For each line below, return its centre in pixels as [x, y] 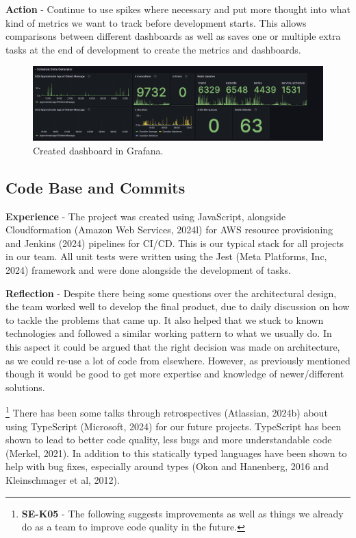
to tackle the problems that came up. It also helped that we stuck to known [165, 319]
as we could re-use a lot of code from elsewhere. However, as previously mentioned [178, 360]
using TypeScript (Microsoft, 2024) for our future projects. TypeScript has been [174, 426]
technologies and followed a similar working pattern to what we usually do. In [169, 333]
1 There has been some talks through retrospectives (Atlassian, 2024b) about [167, 412]
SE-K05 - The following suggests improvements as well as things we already [182, 513]
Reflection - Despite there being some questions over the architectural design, [171, 293]
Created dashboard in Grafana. [98, 150]
